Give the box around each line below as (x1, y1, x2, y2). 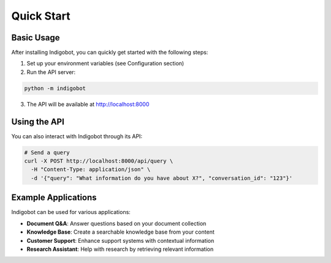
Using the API (11, 116, 64, 127)
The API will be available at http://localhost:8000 (26, 100, 150, 108)
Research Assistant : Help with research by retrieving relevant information (26, 245, 214, 253)
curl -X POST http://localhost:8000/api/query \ (24, 158, 173, 165)
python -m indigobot (24, 84, 86, 92)
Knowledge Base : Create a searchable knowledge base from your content (26, 228, 215, 235)
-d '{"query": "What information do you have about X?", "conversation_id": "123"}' (31, 174, 293, 182)
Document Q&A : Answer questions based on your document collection (26, 220, 207, 227)
